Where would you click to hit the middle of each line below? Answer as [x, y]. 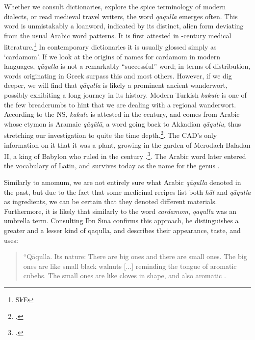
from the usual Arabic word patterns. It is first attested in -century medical [118, 35]
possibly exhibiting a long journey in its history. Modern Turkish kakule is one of [125, 95]
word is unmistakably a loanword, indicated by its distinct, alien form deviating [124, 26]
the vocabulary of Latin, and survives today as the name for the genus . [112, 166]
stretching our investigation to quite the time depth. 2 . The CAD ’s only [111, 134]
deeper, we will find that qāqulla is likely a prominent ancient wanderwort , [116, 85]
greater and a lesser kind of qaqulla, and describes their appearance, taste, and [122, 230]
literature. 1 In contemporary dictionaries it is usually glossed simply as [110, 46]
